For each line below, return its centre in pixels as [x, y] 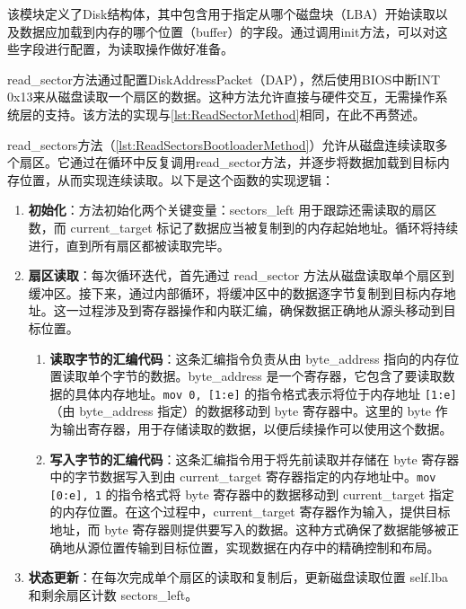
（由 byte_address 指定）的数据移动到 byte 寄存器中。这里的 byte [241, 411]
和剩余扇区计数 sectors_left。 [113, 594]
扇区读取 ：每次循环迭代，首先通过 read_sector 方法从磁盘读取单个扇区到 [241, 275]
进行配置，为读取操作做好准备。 [139, 49]
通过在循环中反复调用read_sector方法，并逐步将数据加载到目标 [253, 162]
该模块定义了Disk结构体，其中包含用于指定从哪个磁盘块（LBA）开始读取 [221, 13]
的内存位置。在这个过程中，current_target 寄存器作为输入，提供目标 [250, 512]
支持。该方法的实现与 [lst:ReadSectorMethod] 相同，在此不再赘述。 [235, 114]
